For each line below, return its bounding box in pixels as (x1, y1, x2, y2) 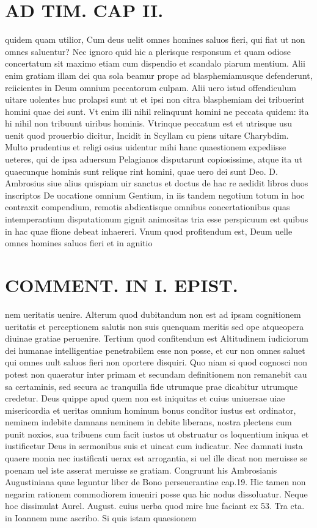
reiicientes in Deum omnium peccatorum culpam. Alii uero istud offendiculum (5, 81, 296, 94)
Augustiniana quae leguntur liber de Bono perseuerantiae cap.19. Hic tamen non (5, 475, 306, 488)
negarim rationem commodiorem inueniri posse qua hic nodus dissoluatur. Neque (5, 487, 308, 500)
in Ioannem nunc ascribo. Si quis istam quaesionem (5, 512, 197, 524)
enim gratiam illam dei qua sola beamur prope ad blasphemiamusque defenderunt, (5, 68, 313, 81)
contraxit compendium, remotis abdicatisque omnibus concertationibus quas (5, 200, 290, 213)
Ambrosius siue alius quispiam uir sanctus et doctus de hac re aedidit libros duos (5, 177, 308, 189)
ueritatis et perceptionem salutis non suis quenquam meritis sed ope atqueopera (5, 320, 304, 332)
